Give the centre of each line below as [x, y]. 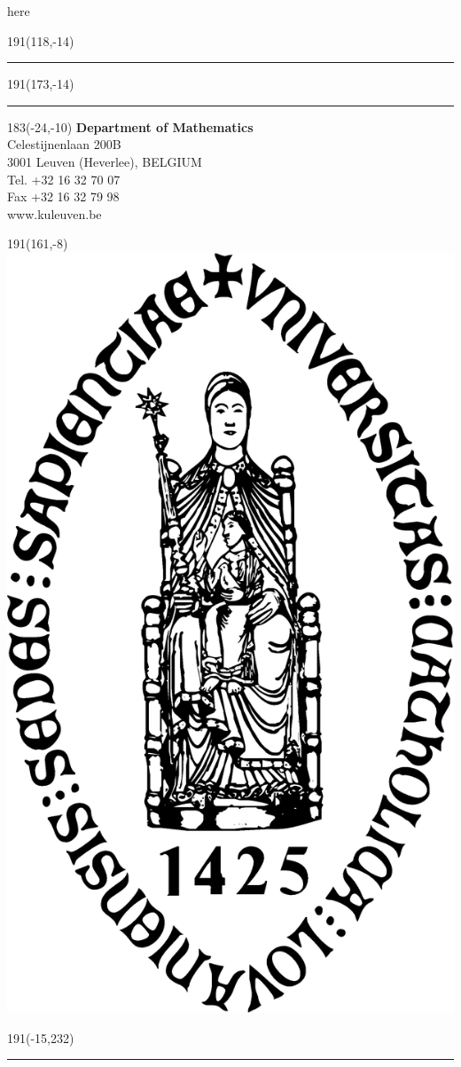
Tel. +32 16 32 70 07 [64, 179]
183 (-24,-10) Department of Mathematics [130, 126]
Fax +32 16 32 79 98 [63, 196]
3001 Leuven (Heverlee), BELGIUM [105, 161]
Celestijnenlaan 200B [64, 144]
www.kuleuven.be [55, 213]
